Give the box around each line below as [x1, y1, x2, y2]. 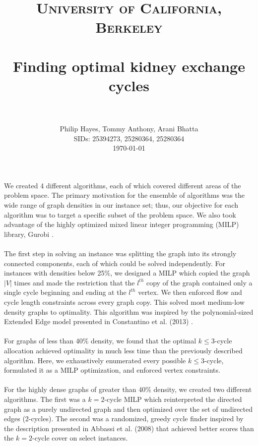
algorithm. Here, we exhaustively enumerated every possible [4, 355, 186, 365]
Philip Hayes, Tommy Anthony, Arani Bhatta [60, 123, 198, 134]
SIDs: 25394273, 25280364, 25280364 [73, 133, 185, 143]
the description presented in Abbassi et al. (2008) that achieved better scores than [4, 423, 254, 433]
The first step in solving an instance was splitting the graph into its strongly [4, 248, 237, 258]
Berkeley [95, 17, 163, 37]
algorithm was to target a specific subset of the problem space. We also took [4, 209, 236, 220]
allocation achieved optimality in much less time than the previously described [4, 345, 243, 355]
